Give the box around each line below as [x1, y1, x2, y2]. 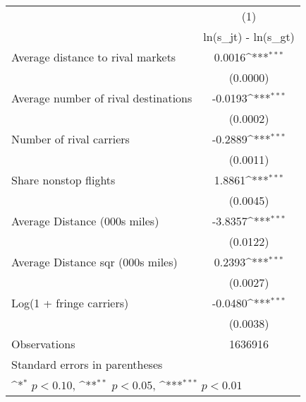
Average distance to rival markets [11, 49, 176, 65]
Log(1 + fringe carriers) [11, 295, 129, 311]
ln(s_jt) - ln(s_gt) [203, 28, 295, 45]
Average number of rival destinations [11, 90, 192, 106]
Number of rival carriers [11, 131, 130, 147]
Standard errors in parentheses [11, 356, 163, 372]
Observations [11, 336, 75, 352]
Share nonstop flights [11, 172, 116, 188]
